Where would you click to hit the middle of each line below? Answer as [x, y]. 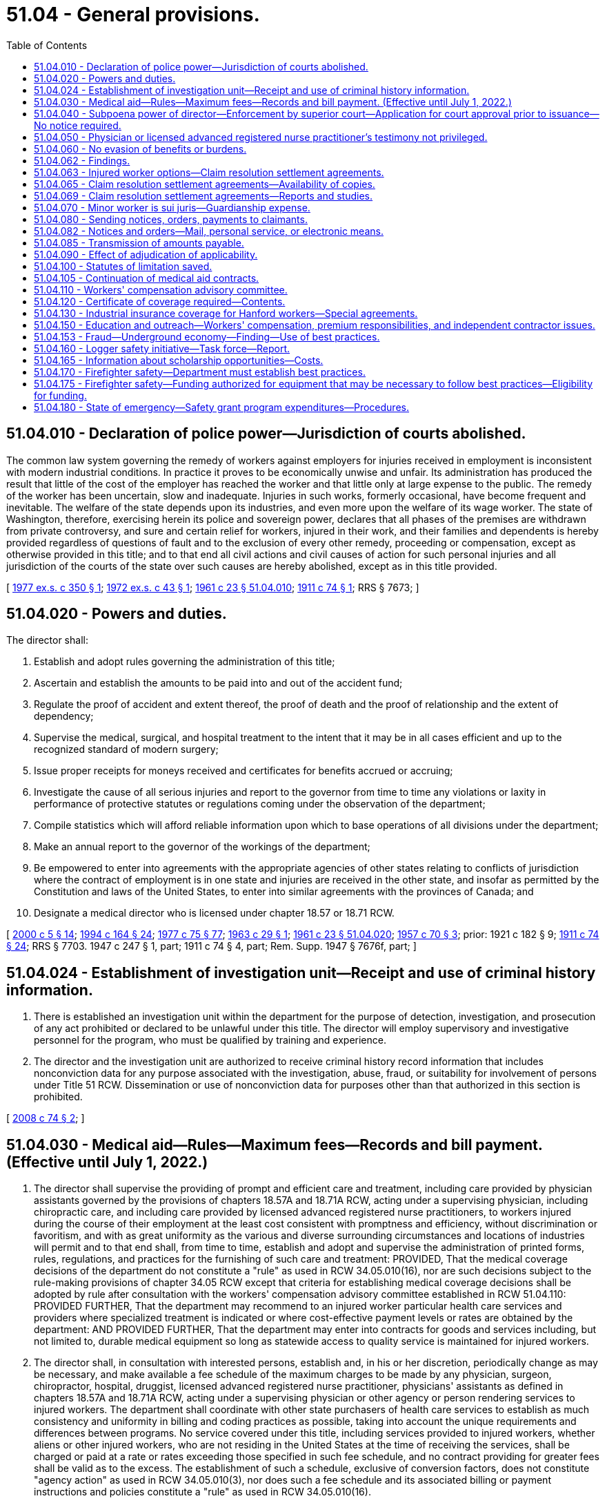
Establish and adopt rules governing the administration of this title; [185, 662]
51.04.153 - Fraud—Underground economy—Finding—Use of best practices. [207, 336]
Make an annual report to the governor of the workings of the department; [202, 847]
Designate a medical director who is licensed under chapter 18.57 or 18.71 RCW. [214, 913]
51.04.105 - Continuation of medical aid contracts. [147, 278]
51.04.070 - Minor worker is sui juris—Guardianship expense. [172, 207]
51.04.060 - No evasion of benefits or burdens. [140, 149]
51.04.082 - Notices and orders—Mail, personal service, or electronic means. [209, 231]
